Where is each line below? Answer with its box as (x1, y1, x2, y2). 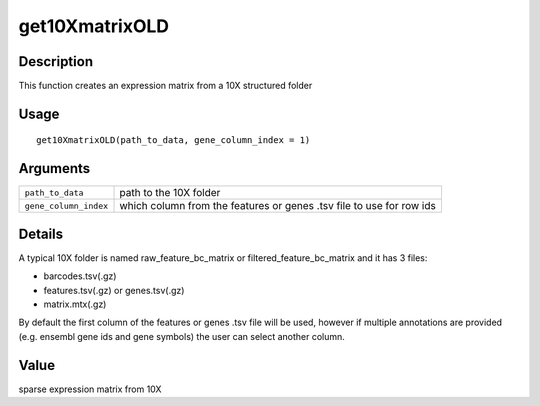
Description (18, 53, 94, 70)
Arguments (18, 160, 91, 177)
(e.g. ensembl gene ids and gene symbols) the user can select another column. (18, 330, 345, 342)
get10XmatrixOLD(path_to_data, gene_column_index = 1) (36, 135, 311, 146)
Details (18, 225, 64, 242)
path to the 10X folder (119, 186, 221, 200)
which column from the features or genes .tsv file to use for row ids (119, 199, 437, 213)
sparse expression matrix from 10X (18, 383, 162, 395)
